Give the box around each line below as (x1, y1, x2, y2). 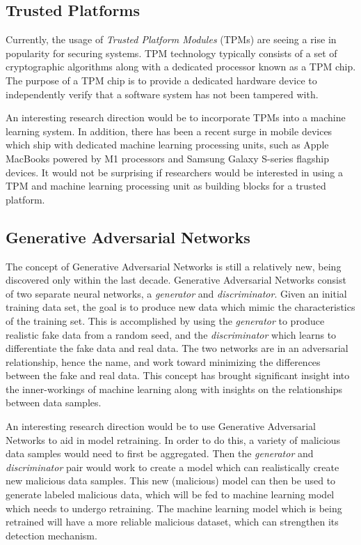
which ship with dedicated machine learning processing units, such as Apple (6, 137, 329, 152)
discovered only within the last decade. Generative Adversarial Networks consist (6, 272, 346, 287)
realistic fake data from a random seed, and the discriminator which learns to (6, 327, 337, 341)
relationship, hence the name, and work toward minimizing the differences (6, 354, 321, 369)
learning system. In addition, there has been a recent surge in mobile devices (6, 123, 332, 138)
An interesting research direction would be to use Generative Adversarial (6, 419, 316, 433)
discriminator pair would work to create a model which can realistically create (6, 459, 339, 474)
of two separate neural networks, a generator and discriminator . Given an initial (6, 286, 347, 300)
